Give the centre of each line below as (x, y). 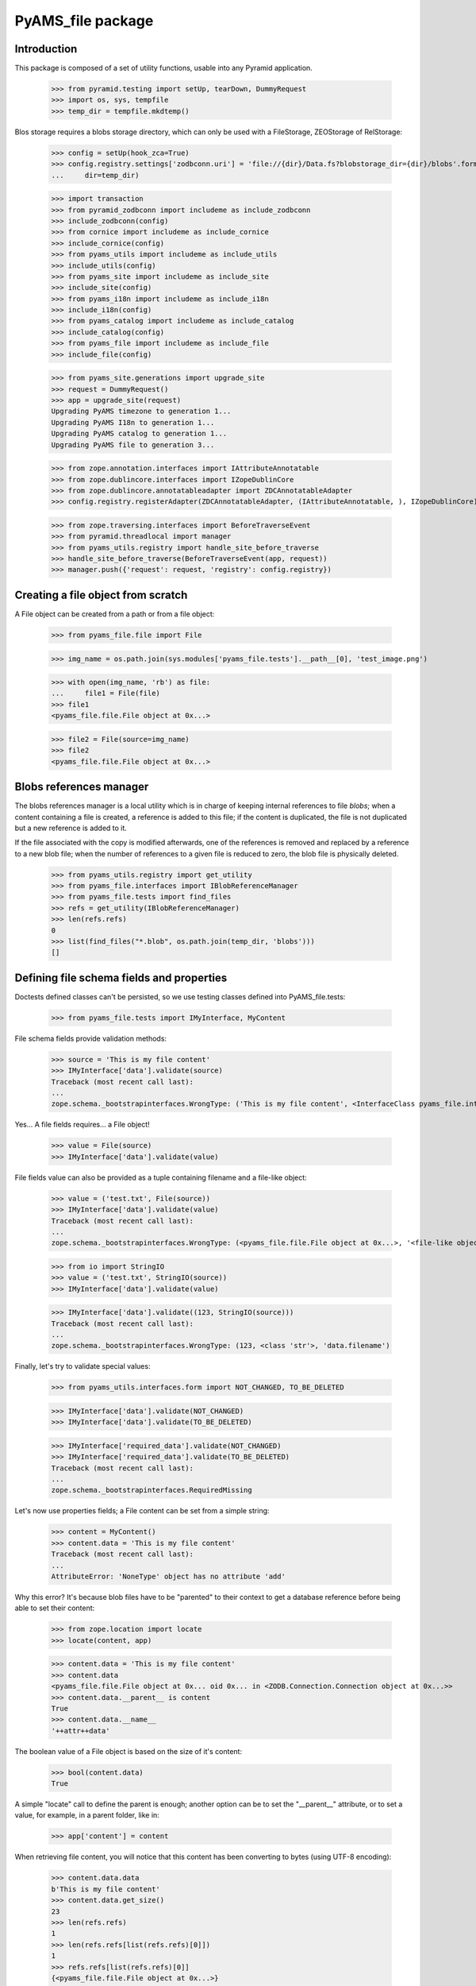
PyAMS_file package (84, 21)
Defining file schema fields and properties (121, 978)
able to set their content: (55, 1608)
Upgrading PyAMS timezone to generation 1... (141, 411)
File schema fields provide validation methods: (90, 1038)
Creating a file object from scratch (101, 595)
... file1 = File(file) (106, 694)
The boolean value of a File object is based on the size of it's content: (128, 1751)
